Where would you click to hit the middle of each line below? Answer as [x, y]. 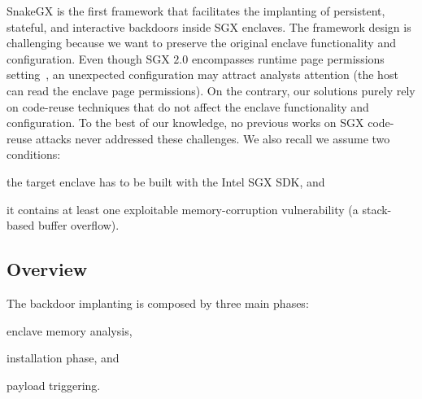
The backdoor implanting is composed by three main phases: [158, 303]
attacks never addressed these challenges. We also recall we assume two [213, 138]
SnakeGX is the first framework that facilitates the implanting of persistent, [196, 11]
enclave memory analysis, [70, 330]
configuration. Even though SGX [88, 58]
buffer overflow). [78, 225]
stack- [377, 209]
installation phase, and [63, 358]
